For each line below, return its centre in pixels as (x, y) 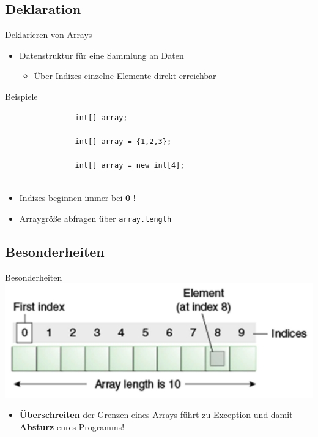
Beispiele (21, 96)
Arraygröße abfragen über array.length (95, 218)
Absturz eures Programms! (72, 426)
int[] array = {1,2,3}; (123, 141)
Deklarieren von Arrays (49, 35)
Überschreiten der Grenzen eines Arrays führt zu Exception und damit (156, 415)
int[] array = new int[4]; (130, 165)
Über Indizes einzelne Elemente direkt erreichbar (125, 76)
